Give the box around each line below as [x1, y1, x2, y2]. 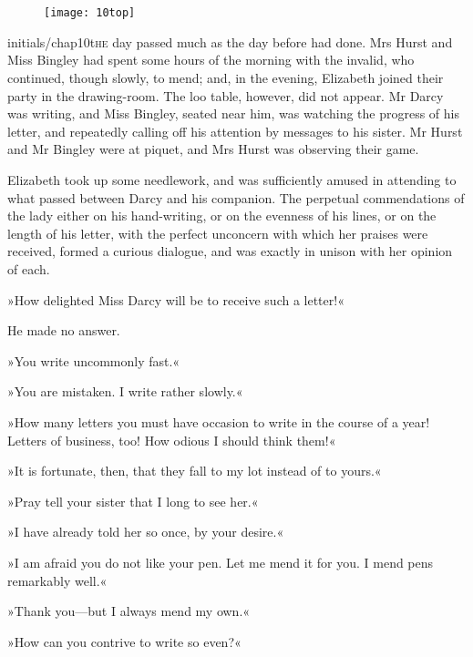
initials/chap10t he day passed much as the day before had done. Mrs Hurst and [7, 32, 453, 51]
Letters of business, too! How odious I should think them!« [7, 430, 336, 449]
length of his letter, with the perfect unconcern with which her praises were [7, 223, 428, 242]
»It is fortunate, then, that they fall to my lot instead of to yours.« [7, 461, 382, 480]
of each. [7, 259, 50, 278]
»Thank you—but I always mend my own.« [7, 601, 251, 621]
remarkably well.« [7, 570, 108, 590]
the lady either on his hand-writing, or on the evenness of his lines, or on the [7, 206, 437, 225]
